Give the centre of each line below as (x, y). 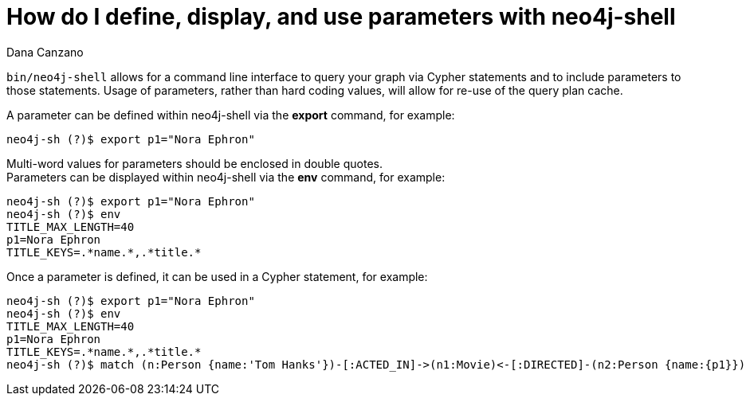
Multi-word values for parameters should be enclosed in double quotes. (194, 163)
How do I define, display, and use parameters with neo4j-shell (341, 17)
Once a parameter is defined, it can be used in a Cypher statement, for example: (217, 276)
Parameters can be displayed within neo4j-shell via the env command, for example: (226, 177)
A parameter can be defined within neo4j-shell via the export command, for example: (231, 115)
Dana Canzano (45, 52)
